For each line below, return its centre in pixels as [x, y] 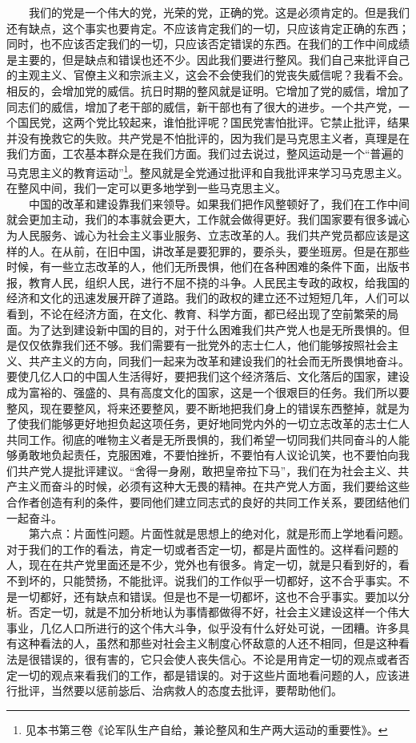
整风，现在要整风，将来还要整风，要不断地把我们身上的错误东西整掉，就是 [202, 408]
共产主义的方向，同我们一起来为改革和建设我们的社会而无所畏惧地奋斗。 [219, 360]
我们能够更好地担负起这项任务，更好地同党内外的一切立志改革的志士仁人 [219, 424]
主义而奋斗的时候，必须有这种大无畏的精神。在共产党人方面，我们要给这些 [213, 486]
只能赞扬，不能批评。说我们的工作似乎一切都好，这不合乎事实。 [230, 581]
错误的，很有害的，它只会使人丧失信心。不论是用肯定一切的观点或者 [219, 659]
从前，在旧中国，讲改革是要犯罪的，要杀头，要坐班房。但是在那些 [236, 250]
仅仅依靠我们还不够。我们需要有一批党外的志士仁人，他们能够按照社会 [202, 345]
